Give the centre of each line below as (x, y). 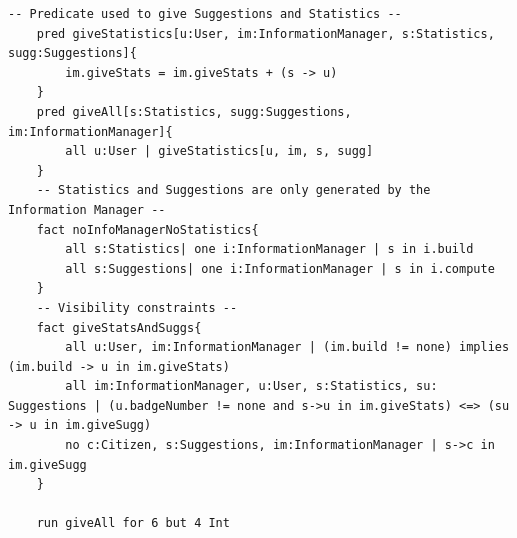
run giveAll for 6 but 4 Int (133, 523)
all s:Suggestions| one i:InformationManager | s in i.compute (280, 268)
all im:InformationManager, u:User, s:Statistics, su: (251, 386)
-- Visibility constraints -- (137, 307)
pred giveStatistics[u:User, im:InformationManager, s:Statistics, (265, 33)
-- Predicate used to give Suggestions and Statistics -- (205, 14)
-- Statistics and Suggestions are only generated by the (233, 190)
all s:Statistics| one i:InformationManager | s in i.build (269, 249)
